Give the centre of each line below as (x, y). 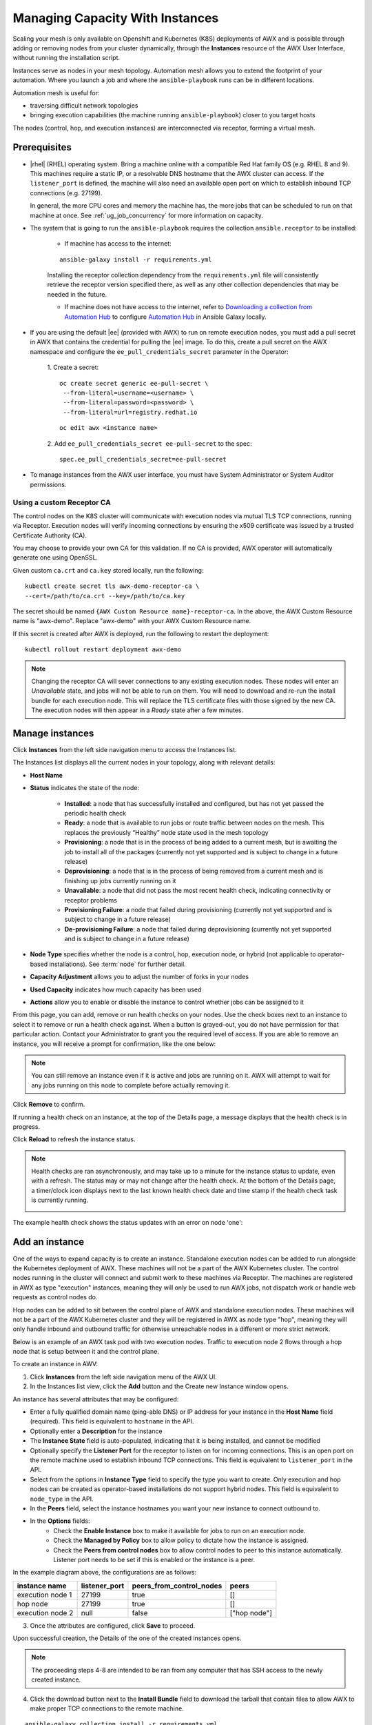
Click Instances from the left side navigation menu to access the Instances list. (125, 750)
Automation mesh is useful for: (56, 92)
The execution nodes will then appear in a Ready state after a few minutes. (137, 710)
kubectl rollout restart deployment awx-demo (103, 650)
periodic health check (95, 813)
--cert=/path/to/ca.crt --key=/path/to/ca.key (105, 596)
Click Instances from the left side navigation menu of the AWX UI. (123, 1377)
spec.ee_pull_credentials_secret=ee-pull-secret (143, 459)
